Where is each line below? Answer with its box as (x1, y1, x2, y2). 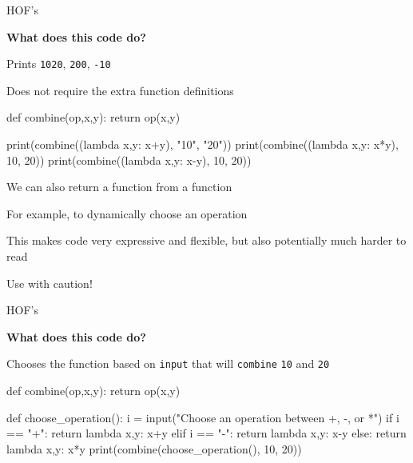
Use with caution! (6, 274, 93, 291)
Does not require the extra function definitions (6, 82, 234, 98)
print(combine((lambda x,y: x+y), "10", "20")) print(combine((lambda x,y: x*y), (6, 136, 399, 153)
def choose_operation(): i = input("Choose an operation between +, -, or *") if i (6, 409, 399, 425)
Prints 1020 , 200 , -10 (6, 55, 111, 72)
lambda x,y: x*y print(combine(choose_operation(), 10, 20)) (6, 440, 302, 457)
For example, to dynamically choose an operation (6, 205, 248, 222)
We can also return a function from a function (6, 178, 232, 195)
